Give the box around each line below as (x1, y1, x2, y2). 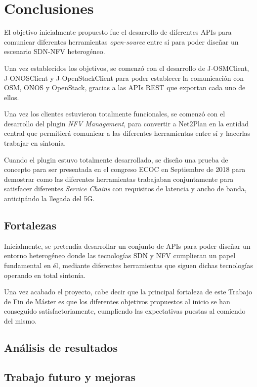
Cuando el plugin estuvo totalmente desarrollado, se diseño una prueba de (4, 154, 228, 165)
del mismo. (4, 315, 37, 326)
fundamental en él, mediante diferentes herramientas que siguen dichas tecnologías (4, 260, 253, 271)
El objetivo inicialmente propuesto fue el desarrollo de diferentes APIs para (4, 27, 232, 37)
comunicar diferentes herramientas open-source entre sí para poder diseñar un (4, 36, 239, 47)
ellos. (4, 92, 19, 102)
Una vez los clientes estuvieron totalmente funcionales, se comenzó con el (4, 109, 225, 119)
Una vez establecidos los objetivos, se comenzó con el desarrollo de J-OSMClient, (4, 62, 249, 73)
